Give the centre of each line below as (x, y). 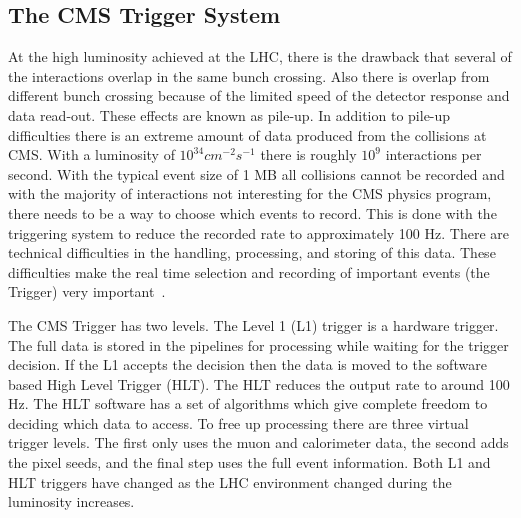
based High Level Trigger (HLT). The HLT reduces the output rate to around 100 (259, 383)
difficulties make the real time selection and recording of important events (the (249, 271)
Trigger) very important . (87, 291)
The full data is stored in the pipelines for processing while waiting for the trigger (258, 344)
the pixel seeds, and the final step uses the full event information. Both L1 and (249, 462)
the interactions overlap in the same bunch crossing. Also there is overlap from (249, 75)
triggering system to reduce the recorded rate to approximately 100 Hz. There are (258, 232)
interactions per (433, 154)
